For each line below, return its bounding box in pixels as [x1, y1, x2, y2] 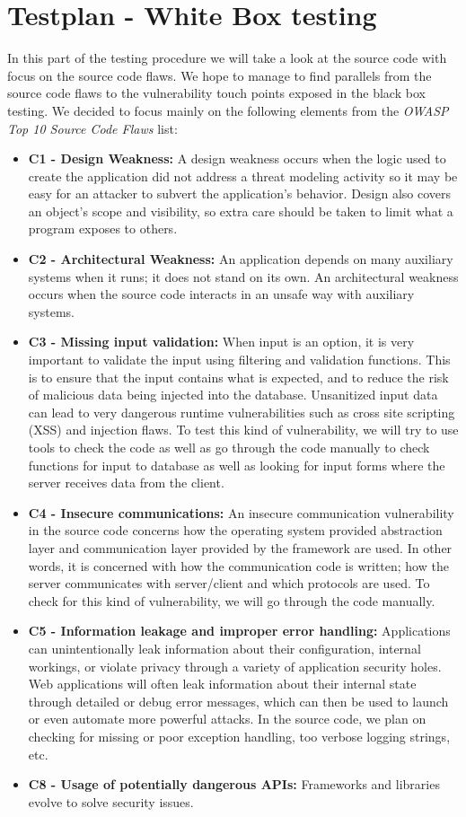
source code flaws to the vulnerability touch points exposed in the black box [7, 83, 426, 102]
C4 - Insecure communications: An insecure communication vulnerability [28, 503, 454, 522]
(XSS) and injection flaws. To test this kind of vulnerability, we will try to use [28, 420, 459, 439]
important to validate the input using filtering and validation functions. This [28, 350, 451, 369]
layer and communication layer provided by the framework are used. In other [28, 538, 453, 557]
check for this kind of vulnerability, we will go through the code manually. [28, 591, 435, 610]
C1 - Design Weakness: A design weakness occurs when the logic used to [28, 149, 446, 168]
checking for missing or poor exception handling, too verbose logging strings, [28, 726, 451, 745]
